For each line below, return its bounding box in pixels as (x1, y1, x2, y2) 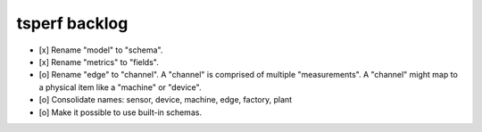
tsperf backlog (16, 13, 129, 33)
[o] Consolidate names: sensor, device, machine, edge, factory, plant (38, 95, 293, 105)
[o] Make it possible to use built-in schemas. (38, 107, 203, 118)
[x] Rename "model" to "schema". (38, 45, 163, 55)
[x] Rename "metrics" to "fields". (38, 56, 160, 67)
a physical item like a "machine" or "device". (38, 81, 202, 93)
